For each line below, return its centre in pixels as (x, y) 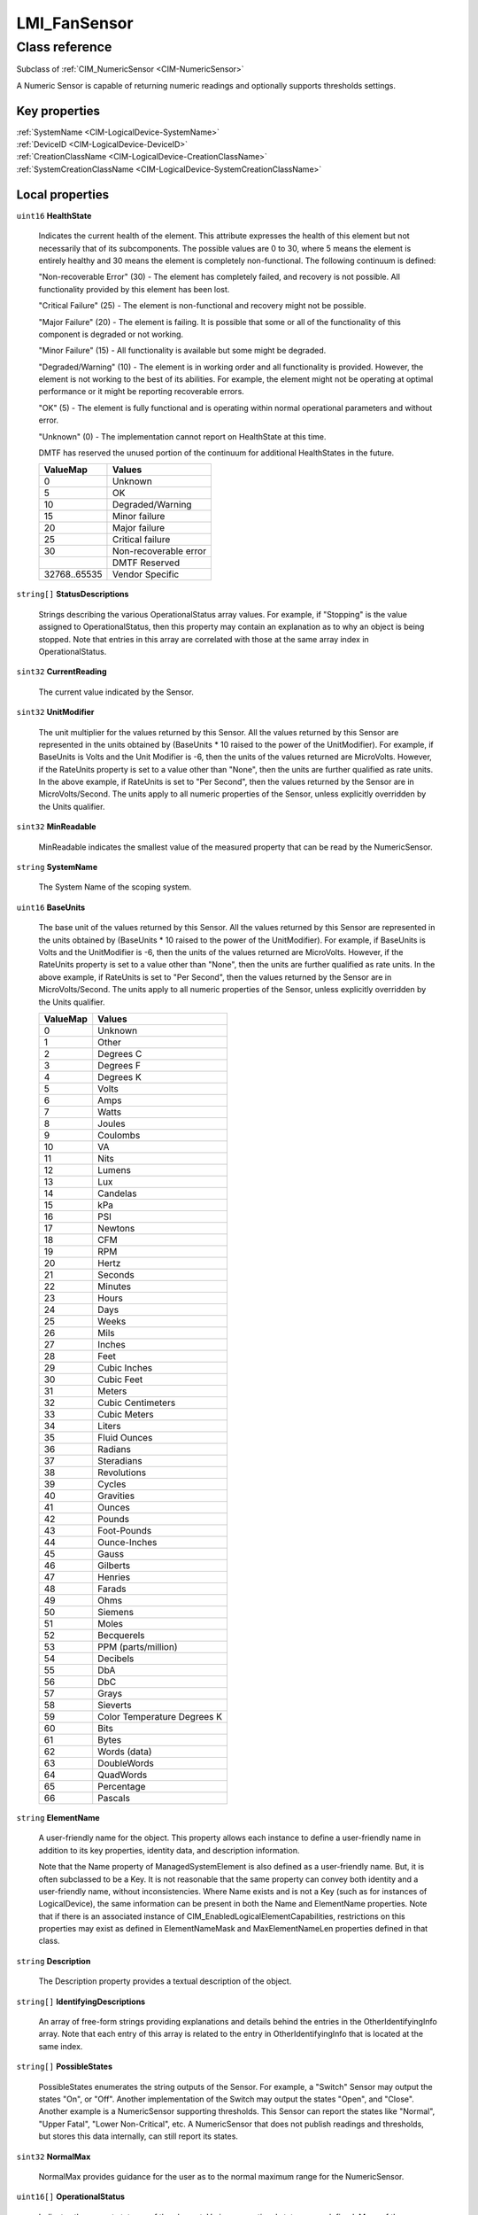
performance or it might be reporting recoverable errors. (142, 392)
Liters (109, 1426)
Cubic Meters (126, 1414)
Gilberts (114, 1566)
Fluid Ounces (125, 1437)
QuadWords (123, 1775)
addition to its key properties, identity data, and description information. (169, 1850)
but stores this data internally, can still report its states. (139, 2136)
